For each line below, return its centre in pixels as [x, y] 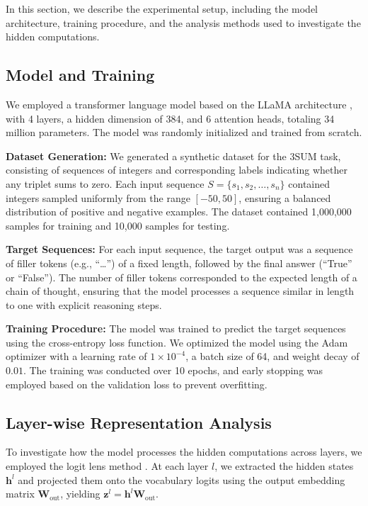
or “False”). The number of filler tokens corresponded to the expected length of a [182, 277]
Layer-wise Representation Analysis [139, 422]
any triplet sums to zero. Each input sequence [105, 183]
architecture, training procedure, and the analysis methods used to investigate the [183, 22]
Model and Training [80, 75]
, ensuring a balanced [285, 197]
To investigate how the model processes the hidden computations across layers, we [184, 452]
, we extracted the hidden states [284, 466]
